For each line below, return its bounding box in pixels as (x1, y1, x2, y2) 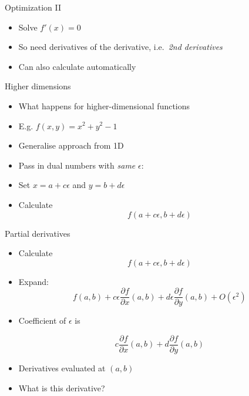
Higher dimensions (5, 80, 71, 92)
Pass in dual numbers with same (18, 159, 136, 171)
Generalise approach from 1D (18, 139, 124, 152)
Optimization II (5, 1, 62, 13)
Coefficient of (18, 314, 66, 327)
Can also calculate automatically (18, 60, 136, 72)
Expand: (18, 275, 49, 287)
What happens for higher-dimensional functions (18, 99, 190, 112)
